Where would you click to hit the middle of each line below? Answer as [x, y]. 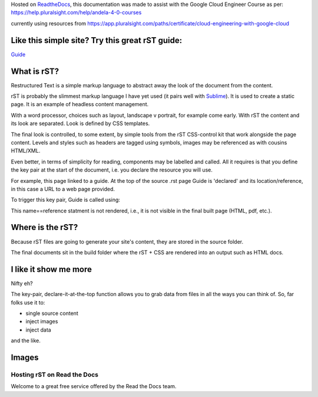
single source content [52, 313]
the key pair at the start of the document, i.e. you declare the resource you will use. [112, 170]
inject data [38, 330]
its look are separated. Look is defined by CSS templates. [80, 123]
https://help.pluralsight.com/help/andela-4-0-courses [76, 12]
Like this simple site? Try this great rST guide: [97, 40]
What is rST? [35, 71]
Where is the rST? [44, 227]
